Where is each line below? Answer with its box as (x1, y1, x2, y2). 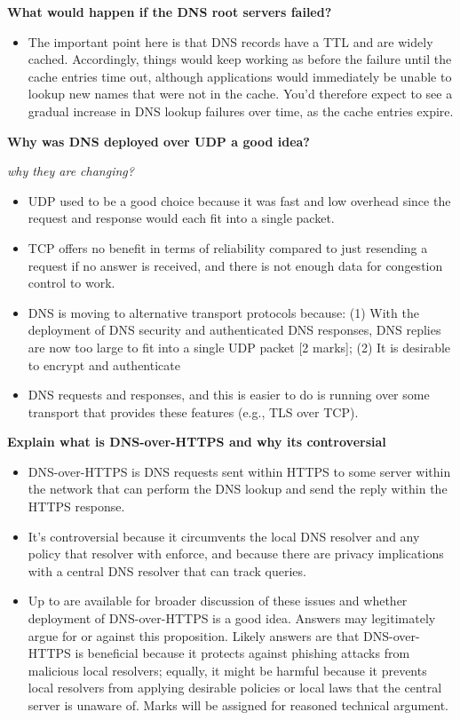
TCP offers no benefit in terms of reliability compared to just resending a (28, 238, 428, 257)
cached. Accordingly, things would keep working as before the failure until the (28, 50, 452, 68)
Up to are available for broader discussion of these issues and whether (28, 591, 408, 610)
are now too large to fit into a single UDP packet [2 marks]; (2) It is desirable (28, 337, 451, 356)
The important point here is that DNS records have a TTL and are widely (28, 32, 433, 51)
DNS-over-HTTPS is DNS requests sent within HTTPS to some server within (28, 462, 451, 480)
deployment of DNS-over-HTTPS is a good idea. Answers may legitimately (28, 609, 436, 628)
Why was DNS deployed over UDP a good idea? (7, 131, 310, 150)
